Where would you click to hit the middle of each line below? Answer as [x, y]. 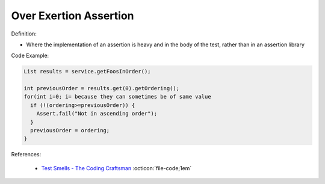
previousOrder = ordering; [70, 130]
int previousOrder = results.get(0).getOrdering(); [102, 88]
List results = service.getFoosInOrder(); [87, 72]
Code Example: [30, 56]
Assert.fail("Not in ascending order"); [97, 114]
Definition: [24, 34]
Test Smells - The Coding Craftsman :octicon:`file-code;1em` [116, 168]
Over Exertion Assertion [73, 16]
